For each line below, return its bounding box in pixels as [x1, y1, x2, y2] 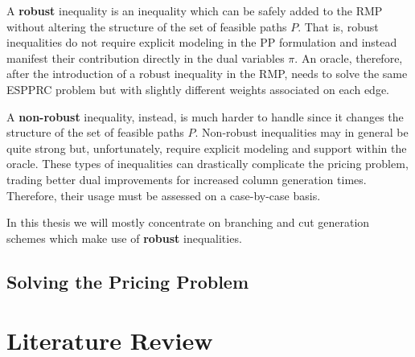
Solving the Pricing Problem [6, 269, 249, 293]
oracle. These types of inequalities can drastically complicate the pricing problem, [6, 155, 409, 172]
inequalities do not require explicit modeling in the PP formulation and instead [6, 34, 397, 51]
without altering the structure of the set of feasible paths [6, 18, 287, 35]
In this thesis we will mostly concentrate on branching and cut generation [6, 214, 370, 231]
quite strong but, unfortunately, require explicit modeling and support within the [6, 139, 407, 156]
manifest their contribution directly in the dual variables [6, 49, 285, 66]
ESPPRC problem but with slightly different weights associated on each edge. [6, 80, 389, 97]
